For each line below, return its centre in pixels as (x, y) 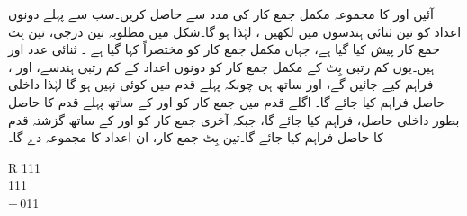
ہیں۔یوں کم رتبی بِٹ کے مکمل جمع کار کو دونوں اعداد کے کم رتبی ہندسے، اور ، (221, 66)
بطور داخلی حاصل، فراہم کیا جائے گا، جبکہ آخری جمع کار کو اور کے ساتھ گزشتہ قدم (234, 119)
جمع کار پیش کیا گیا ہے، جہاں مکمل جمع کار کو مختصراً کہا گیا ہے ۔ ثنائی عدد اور (224, 49)
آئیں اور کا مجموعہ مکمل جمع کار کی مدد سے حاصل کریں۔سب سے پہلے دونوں (221, 13)
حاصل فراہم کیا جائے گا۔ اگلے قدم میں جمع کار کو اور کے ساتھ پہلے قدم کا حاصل (227, 101)
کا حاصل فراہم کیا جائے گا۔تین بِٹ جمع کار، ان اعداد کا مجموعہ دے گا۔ (196, 137)
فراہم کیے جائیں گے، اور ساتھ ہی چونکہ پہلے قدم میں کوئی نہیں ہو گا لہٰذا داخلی (221, 84)
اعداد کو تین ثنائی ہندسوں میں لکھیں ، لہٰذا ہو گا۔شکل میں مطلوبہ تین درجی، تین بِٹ (235, 31)
